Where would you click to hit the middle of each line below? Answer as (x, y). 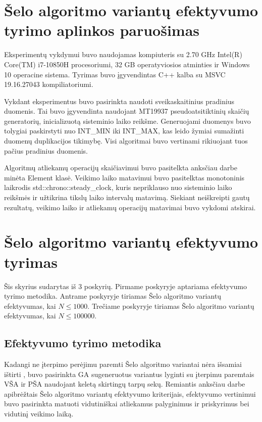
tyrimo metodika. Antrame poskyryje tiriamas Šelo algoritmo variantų (113, 296)
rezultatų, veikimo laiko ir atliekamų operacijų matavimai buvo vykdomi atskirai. (130, 207)
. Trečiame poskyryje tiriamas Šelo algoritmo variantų (171, 306)
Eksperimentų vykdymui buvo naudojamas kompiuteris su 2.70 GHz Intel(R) (123, 54)
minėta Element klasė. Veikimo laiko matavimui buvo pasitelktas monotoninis (124, 177)
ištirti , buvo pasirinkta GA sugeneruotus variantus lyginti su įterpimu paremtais (129, 374)
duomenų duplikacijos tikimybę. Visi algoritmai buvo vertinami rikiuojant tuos (126, 141)
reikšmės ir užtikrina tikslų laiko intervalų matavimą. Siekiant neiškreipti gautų (127, 197)
